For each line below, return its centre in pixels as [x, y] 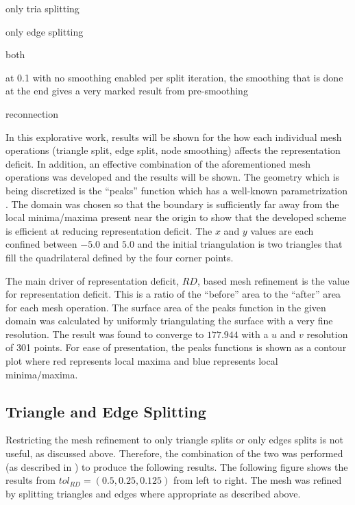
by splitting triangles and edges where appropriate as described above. [153, 493]
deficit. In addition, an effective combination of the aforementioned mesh [158, 163]
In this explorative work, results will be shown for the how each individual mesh [174, 137]
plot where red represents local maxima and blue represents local [142, 361]
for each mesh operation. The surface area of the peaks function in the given [166, 307]
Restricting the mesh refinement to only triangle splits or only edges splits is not [174, 440]
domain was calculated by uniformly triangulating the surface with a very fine [169, 321]
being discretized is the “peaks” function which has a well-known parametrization [176, 190]
